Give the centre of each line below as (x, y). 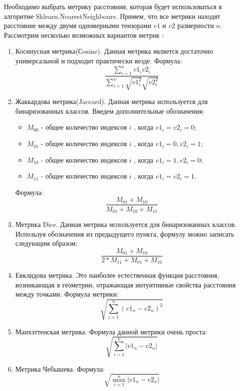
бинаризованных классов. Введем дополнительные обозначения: (110, 111)
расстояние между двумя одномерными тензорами (78, 25)
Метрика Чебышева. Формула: (60, 368)
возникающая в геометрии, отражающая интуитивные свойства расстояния (126, 284)
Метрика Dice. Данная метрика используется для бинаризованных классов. (126, 224)
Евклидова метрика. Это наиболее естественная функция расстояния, (117, 275)
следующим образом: (46, 243)
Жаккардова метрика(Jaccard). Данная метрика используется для (112, 101)
